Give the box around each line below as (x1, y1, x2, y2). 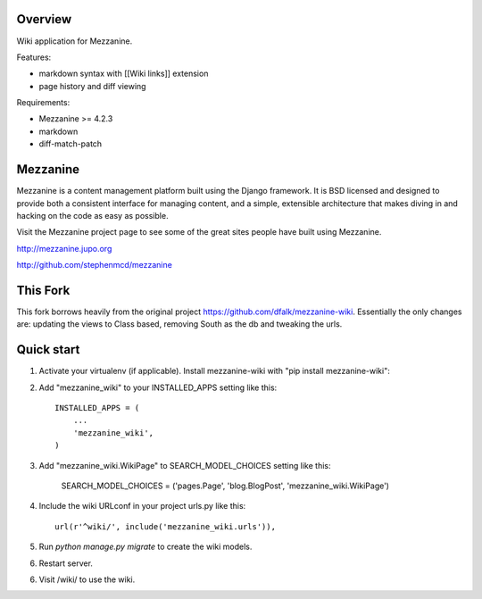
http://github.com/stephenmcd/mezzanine (16, 260, 173, 270)
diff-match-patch (38, 138, 103, 149)
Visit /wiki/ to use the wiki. (38, 574, 136, 585)
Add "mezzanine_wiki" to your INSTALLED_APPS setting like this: (38, 382, 278, 393)
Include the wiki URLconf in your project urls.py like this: (38, 501, 246, 512)
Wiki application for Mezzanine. (16, 36, 133, 46)
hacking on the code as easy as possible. (16, 210, 169, 220)
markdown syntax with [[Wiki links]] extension (38, 68, 209, 79)
